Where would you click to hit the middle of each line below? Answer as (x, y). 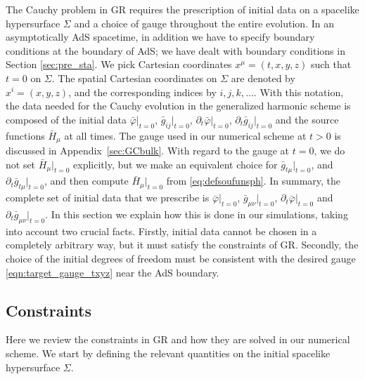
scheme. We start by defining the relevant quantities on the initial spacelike (168, 353)
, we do (329, 150)
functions (25, 135)
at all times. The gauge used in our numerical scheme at (185, 135)
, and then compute (87, 181)
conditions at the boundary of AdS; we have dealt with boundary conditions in (175, 50)
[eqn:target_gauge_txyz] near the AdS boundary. (113, 272)
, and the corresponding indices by (142, 92)
